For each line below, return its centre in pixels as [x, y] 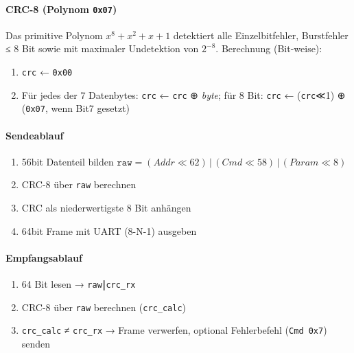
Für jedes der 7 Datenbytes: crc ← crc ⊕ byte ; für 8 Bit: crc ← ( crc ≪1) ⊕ [184, 94]
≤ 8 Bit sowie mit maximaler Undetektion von [102, 48]
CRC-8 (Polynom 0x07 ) [61, 9]
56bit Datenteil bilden [68, 161]
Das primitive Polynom [54, 35]
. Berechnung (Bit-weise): [269, 48]
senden [36, 344]
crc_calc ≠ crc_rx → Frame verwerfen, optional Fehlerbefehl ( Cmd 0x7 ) [174, 330]
